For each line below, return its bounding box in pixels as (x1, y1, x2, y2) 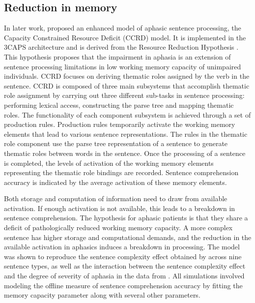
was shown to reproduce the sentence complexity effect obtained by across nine (4, 251, 242, 261)
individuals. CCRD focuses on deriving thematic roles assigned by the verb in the (4, 71, 250, 81)
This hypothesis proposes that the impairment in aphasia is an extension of (4, 51, 231, 61)
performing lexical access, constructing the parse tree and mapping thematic (4, 99, 234, 110)
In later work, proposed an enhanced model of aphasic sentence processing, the (4, 23, 241, 33)
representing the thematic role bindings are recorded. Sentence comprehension (4, 167, 239, 178)
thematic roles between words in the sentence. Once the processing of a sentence (4, 148, 246, 158)
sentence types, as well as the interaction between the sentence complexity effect (4, 261, 246, 271)
